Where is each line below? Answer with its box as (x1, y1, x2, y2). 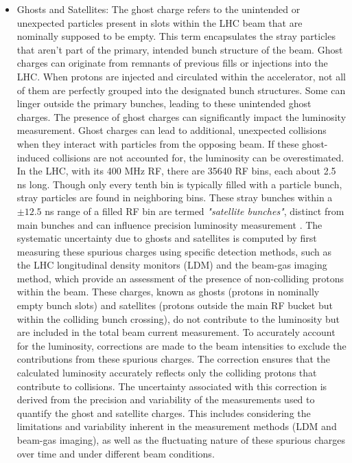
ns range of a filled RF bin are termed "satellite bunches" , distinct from (45, 203, 344, 218)
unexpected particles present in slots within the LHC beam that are (16, 15, 303, 30)
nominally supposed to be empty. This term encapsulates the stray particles (16, 29, 336, 43)
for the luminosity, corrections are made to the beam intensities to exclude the (16, 338, 347, 352)
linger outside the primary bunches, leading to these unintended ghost (16, 96, 312, 111)
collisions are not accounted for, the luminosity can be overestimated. (52, 150, 344, 164)
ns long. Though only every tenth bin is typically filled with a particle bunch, (16, 177, 342, 191)
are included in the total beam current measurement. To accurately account (16, 325, 336, 339)
